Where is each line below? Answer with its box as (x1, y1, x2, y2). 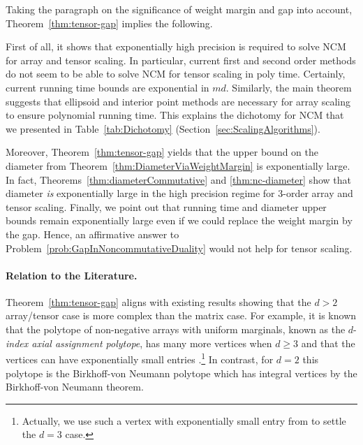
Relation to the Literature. (6, 268, 138, 282)
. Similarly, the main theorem (225, 80, 352, 94)
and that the (301, 335, 355, 350)
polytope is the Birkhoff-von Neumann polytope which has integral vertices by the (6, 365, 357, 380)
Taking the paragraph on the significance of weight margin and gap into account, (6, 2, 353, 16)
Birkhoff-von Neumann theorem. (6, 379, 144, 394)
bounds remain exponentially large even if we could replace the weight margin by (6, 213, 353, 228)
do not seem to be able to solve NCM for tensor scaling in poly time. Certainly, (6, 66, 346, 81)
